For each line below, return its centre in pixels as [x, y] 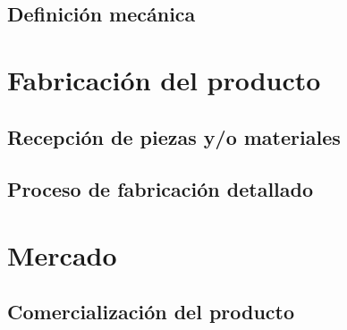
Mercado [62, 254]
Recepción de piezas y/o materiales [174, 136]
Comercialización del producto [151, 312]
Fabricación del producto [164, 79]
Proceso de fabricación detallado [161, 189]
